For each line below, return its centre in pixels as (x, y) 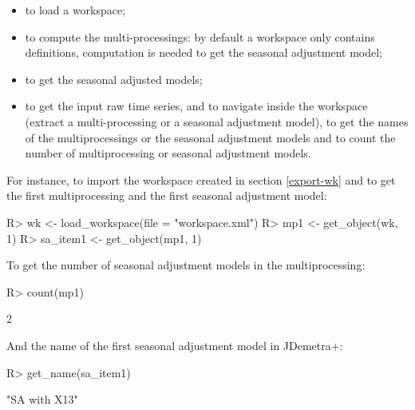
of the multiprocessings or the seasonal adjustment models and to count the (210, 137)
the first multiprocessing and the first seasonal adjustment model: (167, 195)
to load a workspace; (75, 10)
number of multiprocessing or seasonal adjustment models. (168, 153)
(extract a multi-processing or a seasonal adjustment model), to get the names (217, 121)
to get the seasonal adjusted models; (114, 79)
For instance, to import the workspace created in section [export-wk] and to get (201, 179)
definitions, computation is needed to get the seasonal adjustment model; (204, 52)
